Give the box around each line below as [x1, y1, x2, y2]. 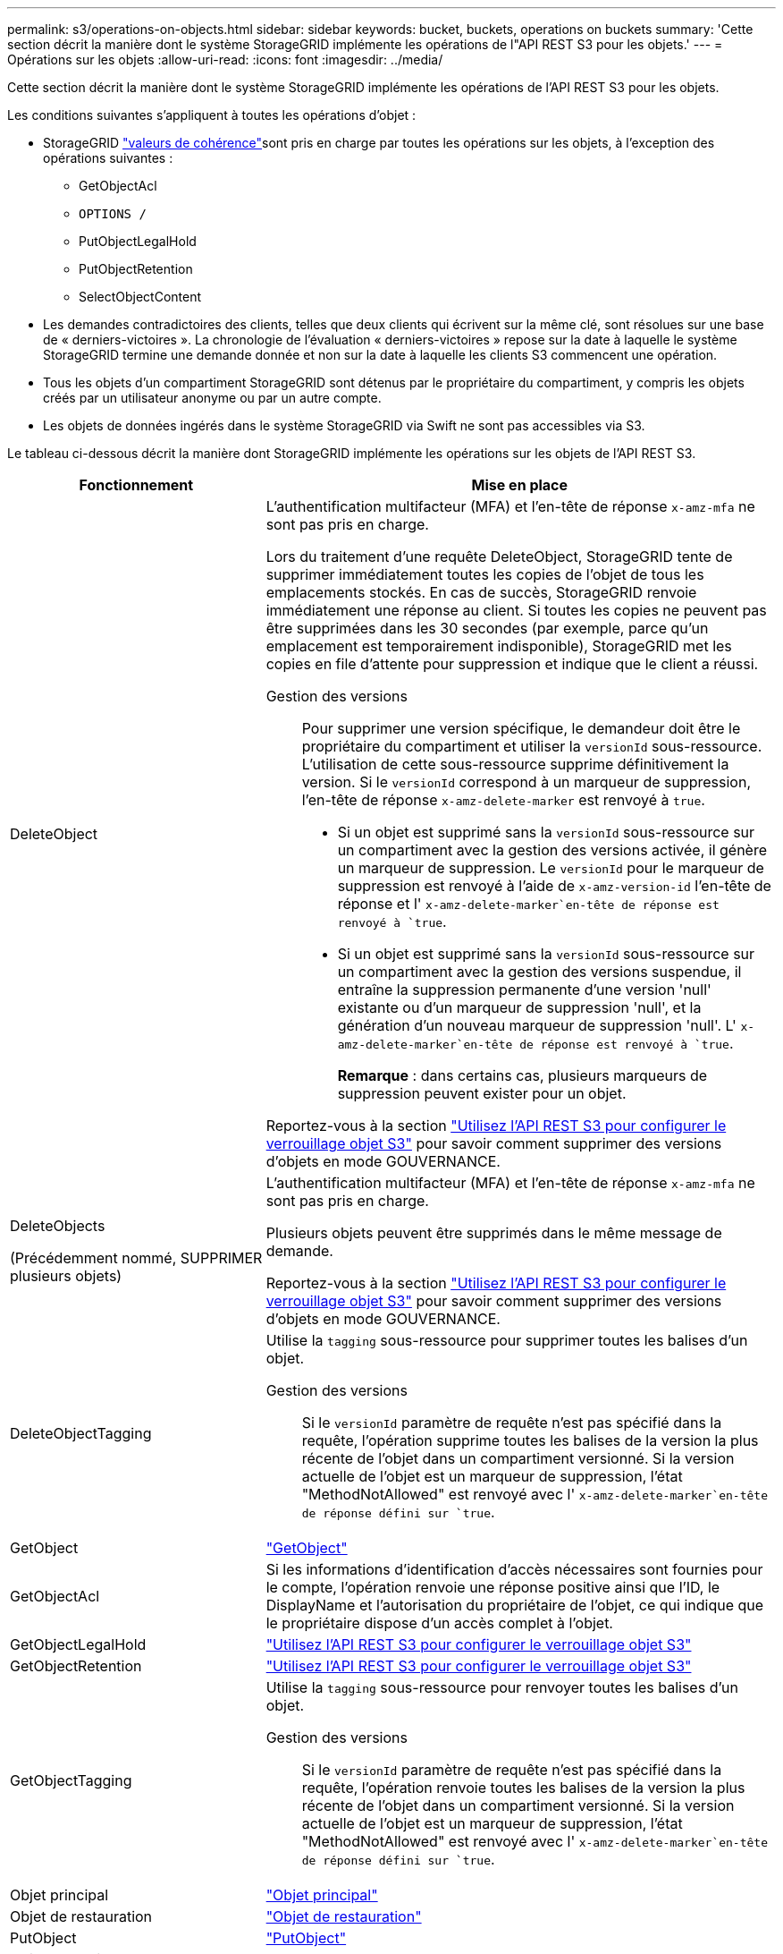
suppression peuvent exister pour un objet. [337, 1084, 627, 1102]
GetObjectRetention [10, 1657, 142, 1675]
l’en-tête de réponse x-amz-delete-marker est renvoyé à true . [301, 791, 705, 809]
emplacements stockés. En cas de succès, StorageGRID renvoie [265, 583, 697, 601]
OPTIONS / [79, 207, 147, 221]
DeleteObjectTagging [10, 1424, 152, 1442]
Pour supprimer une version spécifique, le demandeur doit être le [301, 719, 741, 737]
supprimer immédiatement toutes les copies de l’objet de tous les [265, 565, 704, 583]
